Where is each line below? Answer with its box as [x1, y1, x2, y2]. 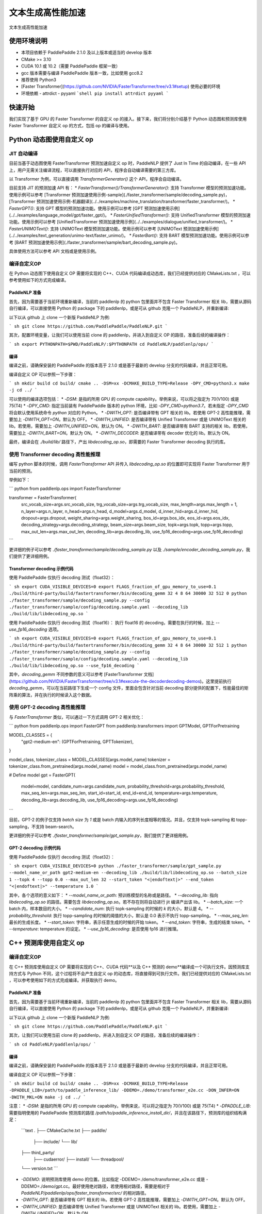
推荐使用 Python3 [21, 77, 57, 83]
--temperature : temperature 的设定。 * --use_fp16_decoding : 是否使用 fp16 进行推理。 [9, 926, 181, 932]
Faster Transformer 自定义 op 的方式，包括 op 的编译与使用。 [9, 123, 132, 129]
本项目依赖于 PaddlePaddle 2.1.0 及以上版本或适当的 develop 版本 [21, 50, 152, 55]
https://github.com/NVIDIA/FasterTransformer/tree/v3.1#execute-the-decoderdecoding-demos [10, 678, 200, 684]
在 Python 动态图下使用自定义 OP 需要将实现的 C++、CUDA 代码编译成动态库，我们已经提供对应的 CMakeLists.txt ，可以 [9, 270, 251, 276]
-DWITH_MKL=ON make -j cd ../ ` [9, 1094, 86, 1100]
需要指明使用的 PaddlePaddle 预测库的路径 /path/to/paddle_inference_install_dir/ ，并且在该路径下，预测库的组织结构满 [9, 1110, 247, 1115]
